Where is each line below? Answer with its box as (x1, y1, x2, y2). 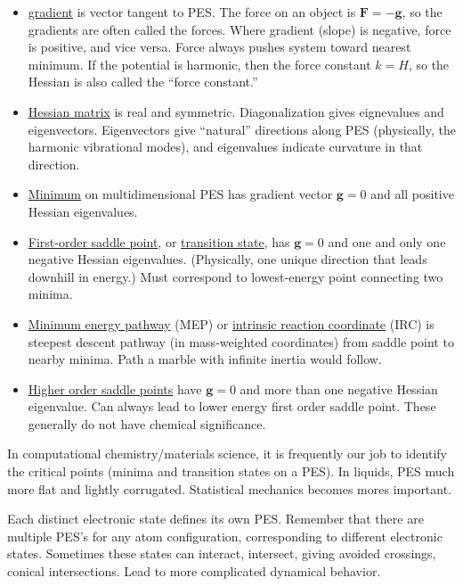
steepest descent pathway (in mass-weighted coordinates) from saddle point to (28, 332, 454, 351)
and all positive (370, 185, 454, 203)
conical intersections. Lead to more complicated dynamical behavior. (7, 562, 381, 581)
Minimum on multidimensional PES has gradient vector (28, 185, 333, 203)
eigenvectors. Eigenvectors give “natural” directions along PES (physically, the (28, 120, 456, 138)
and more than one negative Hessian (240, 379, 438, 398)
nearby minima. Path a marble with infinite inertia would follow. (28, 350, 382, 368)
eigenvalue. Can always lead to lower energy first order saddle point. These (28, 397, 436, 416)
